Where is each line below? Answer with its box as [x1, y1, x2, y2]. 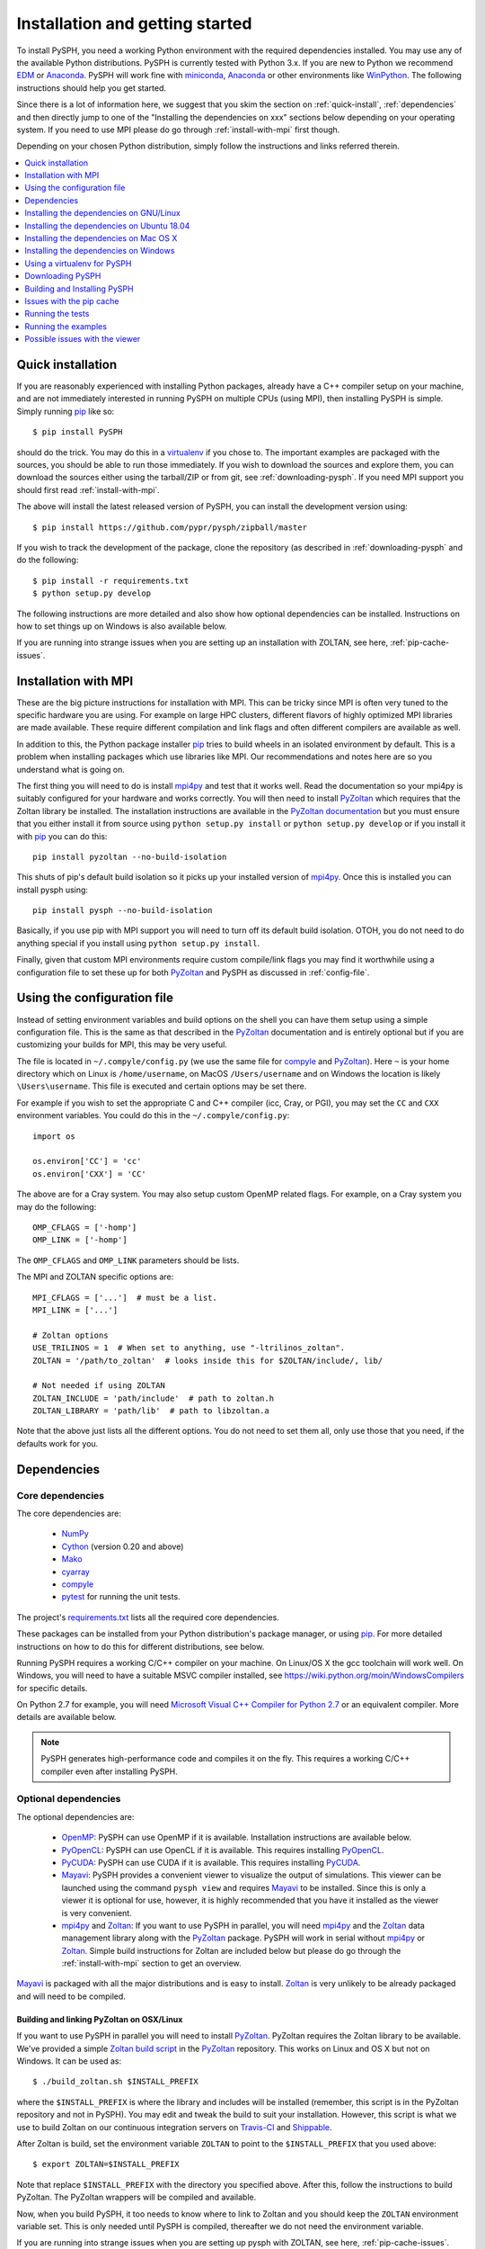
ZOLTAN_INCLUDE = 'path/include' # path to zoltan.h [32, 1393, 274, 1403]
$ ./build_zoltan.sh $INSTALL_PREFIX [32, 2076, 199, 2087]
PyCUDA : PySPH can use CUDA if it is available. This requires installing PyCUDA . [61, 1857, 361, 1868]
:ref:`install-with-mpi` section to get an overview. [61, 1958, 242, 1969]
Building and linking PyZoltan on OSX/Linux [16, 2013, 183, 2024]
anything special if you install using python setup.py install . [16, 937, 260, 948]
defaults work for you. [16, 1438, 99, 1448]
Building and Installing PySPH [24, 283, 134, 294]
